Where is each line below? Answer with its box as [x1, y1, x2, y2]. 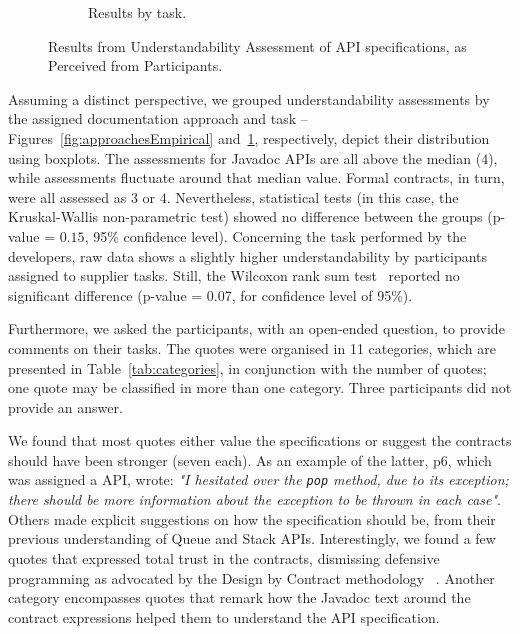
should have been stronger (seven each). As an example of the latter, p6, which [8, 449, 492, 470]
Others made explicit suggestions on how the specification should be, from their [8, 508, 496, 529]
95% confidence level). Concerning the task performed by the [93, 225, 467, 246]
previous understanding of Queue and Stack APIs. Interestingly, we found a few [8, 528, 496, 549]
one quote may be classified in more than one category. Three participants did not [8, 377, 512, 398]
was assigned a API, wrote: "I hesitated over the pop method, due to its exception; [8, 469, 509, 490]
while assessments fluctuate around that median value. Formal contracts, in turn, [8, 167, 505, 188]
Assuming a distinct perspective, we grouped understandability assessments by [8, 88, 490, 109]
